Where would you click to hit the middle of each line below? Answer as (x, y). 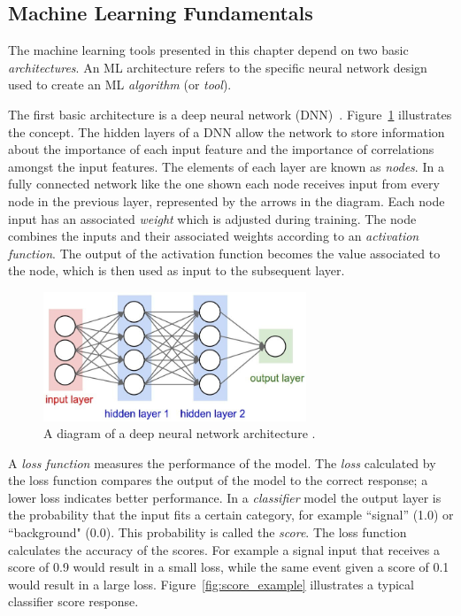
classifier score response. (73, 601)
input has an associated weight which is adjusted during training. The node (212, 218)
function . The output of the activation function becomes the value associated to (224, 253)
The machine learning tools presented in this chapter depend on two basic (208, 50)
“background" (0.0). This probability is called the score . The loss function (207, 532)
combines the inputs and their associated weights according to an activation (214, 236)
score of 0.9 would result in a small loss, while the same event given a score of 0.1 (229, 567)
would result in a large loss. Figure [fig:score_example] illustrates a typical (211, 584)
